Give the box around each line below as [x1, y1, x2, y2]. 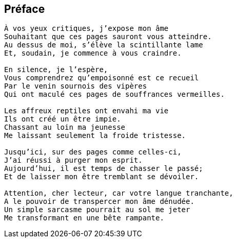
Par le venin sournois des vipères [4, 82, 147, 91]
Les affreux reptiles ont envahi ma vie [4, 107, 169, 115]
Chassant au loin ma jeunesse [4, 123, 126, 132]
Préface [4, 3, 45, 15]
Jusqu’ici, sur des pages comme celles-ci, [4, 148, 182, 157]
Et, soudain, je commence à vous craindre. [4, 49, 182, 58]
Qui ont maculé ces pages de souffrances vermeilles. [4, 90, 225, 99]
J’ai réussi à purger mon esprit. [4, 156, 143, 165]
